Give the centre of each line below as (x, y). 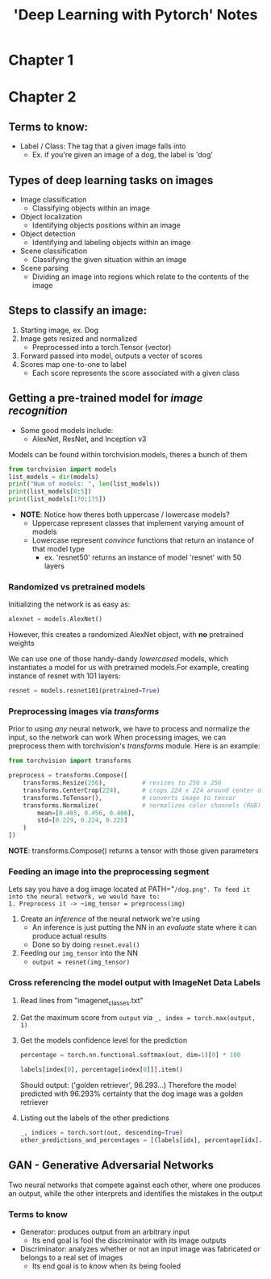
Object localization (51, 217)
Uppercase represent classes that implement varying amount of (138, 523)
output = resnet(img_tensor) (81, 962)
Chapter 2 (42, 97)
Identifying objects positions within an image (106, 225)
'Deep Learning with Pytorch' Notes (135, 15)
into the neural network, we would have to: (84, 897)
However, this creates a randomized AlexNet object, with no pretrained (126, 635)
